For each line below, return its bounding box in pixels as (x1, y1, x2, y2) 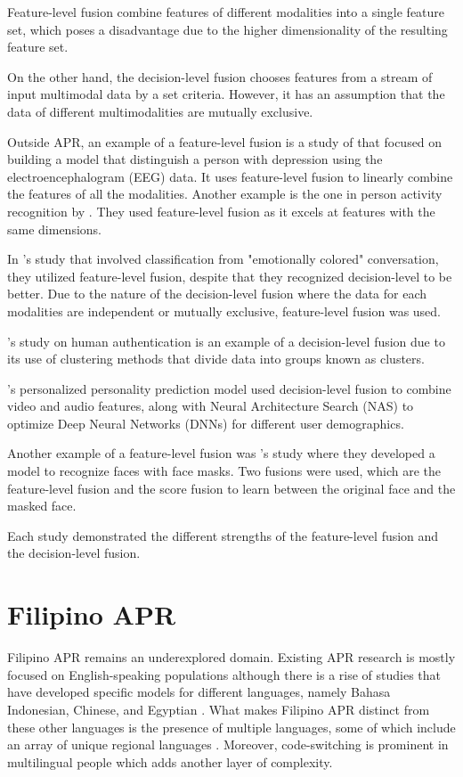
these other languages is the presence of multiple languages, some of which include (7, 717, 456, 736)
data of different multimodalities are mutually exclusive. (7, 102, 313, 120)
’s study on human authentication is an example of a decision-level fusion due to (7, 331, 445, 350)
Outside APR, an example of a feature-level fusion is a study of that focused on (7, 132, 443, 151)
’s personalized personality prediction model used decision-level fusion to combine (7, 379, 451, 397)
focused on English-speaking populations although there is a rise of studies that (7, 665, 442, 683)
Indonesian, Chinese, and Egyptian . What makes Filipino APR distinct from (7, 699, 430, 718)
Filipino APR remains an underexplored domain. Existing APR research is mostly (7, 648, 456, 667)
